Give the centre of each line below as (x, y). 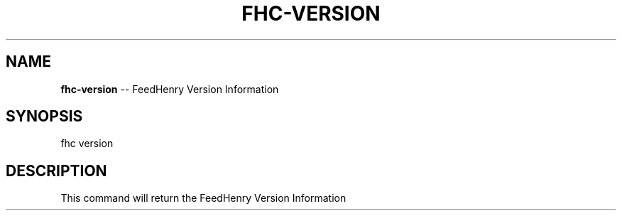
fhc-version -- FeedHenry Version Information (170, 89)
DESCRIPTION (56, 171)
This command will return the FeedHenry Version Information (203, 198)
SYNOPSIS (44, 117)
